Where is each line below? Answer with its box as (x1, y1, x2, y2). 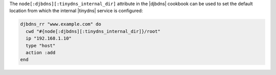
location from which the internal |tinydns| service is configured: (9, 8, 143, 14)
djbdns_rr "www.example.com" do (20, 21, 102, 27)
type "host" (26, 43, 56, 48)
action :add (26, 50, 56, 55)
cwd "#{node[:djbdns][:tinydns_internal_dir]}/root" (26, 28, 160, 34)
